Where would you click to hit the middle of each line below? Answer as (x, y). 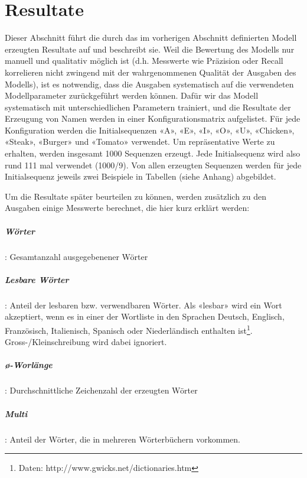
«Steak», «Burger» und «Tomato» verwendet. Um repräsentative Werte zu (140, 142)
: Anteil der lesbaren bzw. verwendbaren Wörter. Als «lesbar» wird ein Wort (143, 305)
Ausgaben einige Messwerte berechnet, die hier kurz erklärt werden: (127, 208)
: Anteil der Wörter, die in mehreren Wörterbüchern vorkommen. (123, 439)
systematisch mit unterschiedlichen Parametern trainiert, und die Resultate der (148, 107)
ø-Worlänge (29, 365)
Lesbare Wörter (37, 279)
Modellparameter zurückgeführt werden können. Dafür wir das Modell (132, 95)
